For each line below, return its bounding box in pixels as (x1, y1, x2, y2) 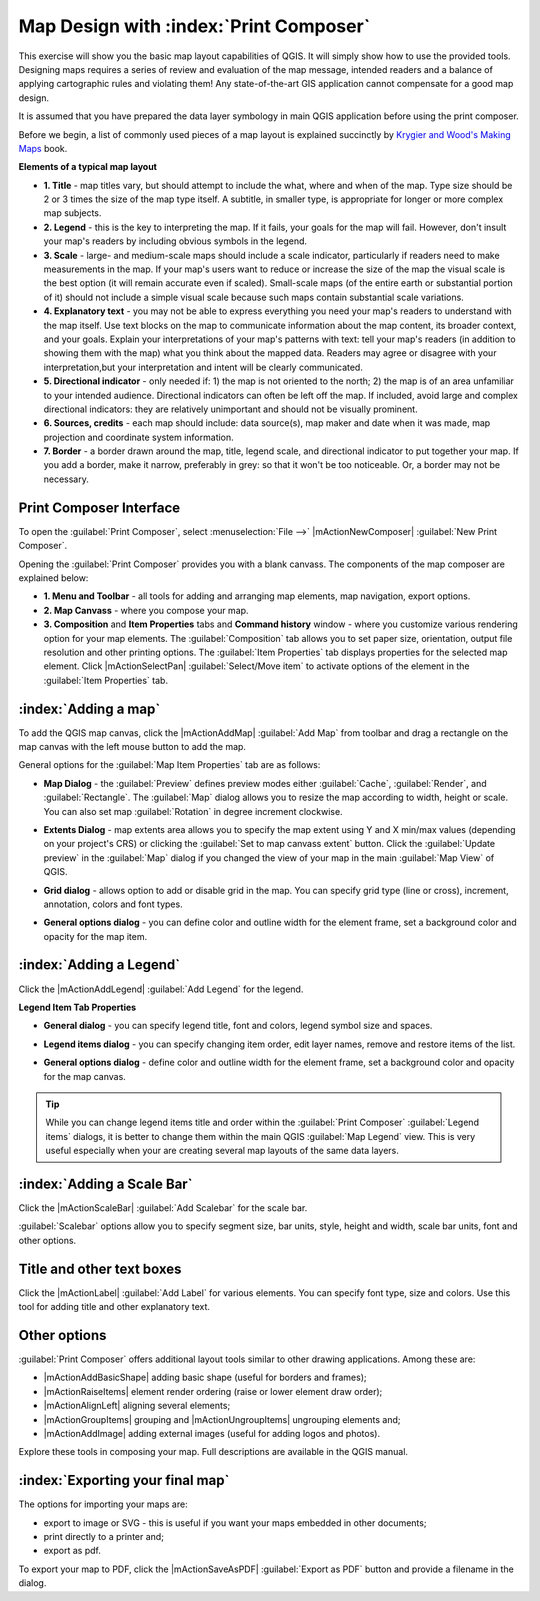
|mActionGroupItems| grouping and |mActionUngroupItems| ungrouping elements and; (43, 1413, 401, 1425)
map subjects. (43, 207, 102, 219)
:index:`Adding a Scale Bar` (18, 1175, 193, 1192)
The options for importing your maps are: (18, 1498, 189, 1510)
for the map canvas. (43, 1070, 127, 1082)
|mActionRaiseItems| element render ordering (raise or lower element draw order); (43, 1385, 383, 1397)
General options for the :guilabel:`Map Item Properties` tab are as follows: (18, 759, 321, 771)
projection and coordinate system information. (43, 431, 234, 443)
